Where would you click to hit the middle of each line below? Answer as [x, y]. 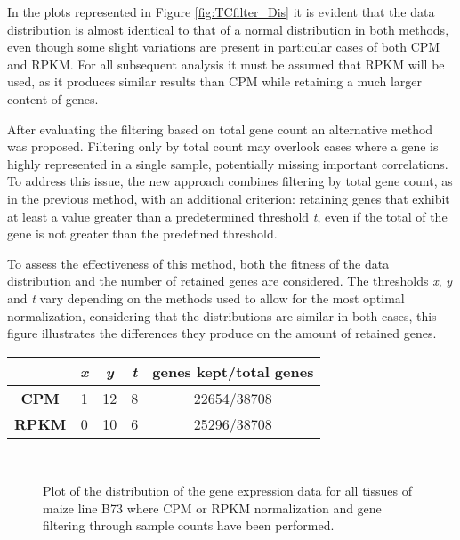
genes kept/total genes [233, 371]
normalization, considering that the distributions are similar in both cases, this [222, 315]
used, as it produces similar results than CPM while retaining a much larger [215, 81]
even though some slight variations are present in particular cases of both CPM [224, 47]
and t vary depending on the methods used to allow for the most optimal [206, 298]
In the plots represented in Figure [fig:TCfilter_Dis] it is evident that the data [221, 12]
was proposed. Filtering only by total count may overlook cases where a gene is [223, 146]
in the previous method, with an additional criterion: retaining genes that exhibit [229, 198]
